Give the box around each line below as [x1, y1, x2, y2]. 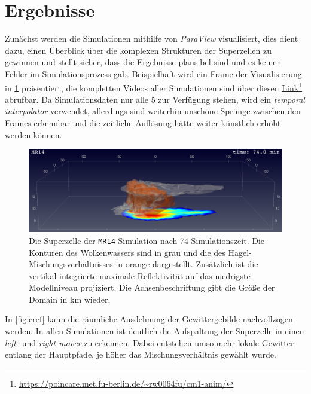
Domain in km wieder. [29, 292, 111, 305]
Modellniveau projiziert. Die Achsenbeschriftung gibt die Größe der [29, 281, 275, 294]
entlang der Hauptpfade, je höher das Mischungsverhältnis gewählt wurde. [5, 348, 276, 361]
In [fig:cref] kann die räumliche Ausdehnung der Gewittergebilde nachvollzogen [5, 313, 293, 325]
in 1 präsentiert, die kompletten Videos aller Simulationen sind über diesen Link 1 [5, 80, 302, 94]
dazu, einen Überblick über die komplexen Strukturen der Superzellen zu [5, 44, 272, 56]
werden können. [5, 128, 62, 141]
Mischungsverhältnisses [29, 258, 113, 270]
